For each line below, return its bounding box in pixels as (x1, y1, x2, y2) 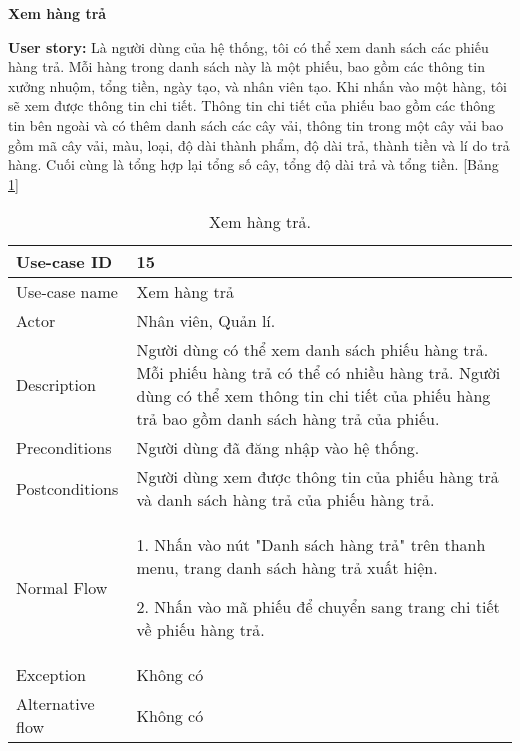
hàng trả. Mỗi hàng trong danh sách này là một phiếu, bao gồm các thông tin (8, 56, 485, 77)
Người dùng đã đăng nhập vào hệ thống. (136, 436, 420, 460)
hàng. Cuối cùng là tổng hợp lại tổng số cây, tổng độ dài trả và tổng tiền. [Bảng (8, 154, 499, 175)
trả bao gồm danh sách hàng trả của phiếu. (136, 407, 440, 431)
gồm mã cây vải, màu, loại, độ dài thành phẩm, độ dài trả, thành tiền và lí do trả (8, 134, 510, 155)
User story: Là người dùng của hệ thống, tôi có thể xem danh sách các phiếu (8, 36, 489, 57)
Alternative (16, 692, 95, 716)
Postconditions (16, 476, 119, 500)
